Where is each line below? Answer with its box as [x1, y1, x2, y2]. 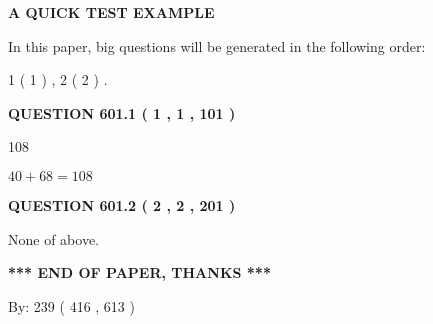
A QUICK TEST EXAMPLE [8, 2, 215, 22]
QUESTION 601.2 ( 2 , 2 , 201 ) [8, 194, 236, 215]
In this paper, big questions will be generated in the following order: [8, 35, 426, 56]
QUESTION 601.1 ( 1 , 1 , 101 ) [8, 102, 236, 123]
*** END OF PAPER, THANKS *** [8, 262, 271, 283]
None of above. [8, 228, 99, 249]
